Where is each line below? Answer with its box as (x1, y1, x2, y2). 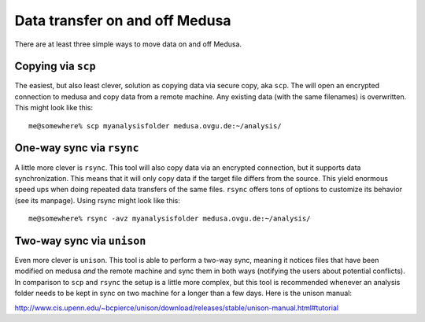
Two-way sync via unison (14, 234, 146, 247)
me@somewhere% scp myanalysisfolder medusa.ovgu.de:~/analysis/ (28, 121, 283, 130)
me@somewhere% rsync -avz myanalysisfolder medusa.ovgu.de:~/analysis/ (28, 214, 311, 224)
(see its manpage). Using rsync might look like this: (14, 195, 181, 205)
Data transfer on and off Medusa (14, 12, 231, 29)
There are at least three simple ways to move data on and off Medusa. (14, 39, 242, 49)
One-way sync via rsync (14, 142, 139, 155)
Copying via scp (14, 60, 96, 73)
